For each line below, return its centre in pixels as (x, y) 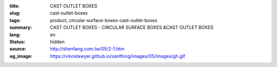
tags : (15, 20)
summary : (21, 28)
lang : (15, 35)
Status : (17, 41)
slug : (15, 13)
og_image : (21, 56)
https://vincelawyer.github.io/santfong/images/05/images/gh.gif (118, 56)
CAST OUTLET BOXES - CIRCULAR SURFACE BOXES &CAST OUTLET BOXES (132, 28)
